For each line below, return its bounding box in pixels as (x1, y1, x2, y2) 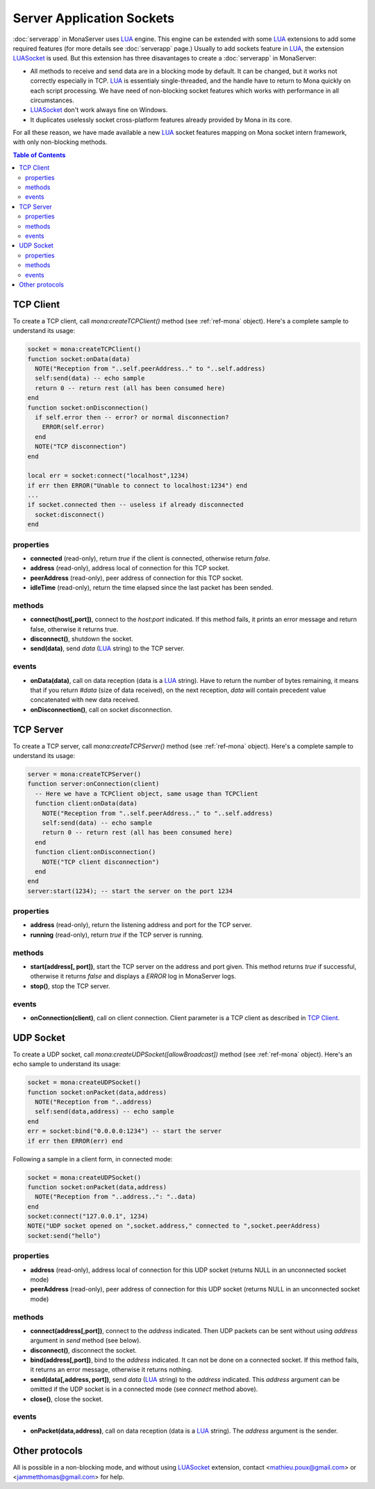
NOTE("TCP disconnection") (35, 442, 127, 451)
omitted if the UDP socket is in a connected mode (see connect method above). (30, 1385, 258, 1394)
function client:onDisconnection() (35, 848, 156, 856)
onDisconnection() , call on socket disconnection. (30, 705, 173, 714)
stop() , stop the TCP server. (30, 981, 110, 990)
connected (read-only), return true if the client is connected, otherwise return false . (30, 554, 271, 563)
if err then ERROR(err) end (27, 1137, 123, 1145)
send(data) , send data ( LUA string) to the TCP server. (30, 644, 185, 653)
